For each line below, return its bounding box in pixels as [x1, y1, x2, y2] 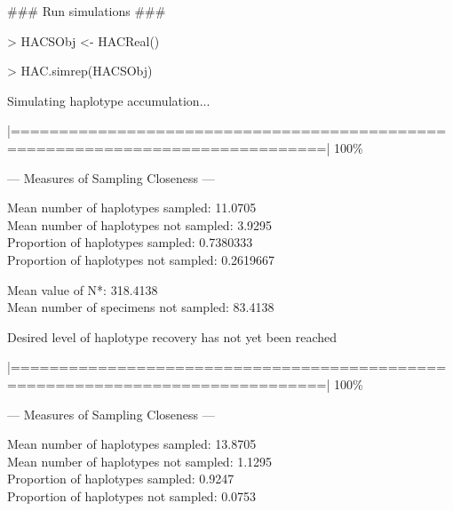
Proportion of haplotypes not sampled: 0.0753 [7, 486, 257, 505]
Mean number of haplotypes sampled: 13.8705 [7, 435, 257, 453]
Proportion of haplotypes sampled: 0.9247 [7, 469, 234, 488]
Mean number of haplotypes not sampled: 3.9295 [7, 215, 273, 234]
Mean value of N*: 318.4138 [7, 280, 158, 299]
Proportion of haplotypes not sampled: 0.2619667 [7, 250, 275, 268]
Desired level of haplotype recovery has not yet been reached [7, 327, 338, 346]
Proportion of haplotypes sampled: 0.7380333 [7, 233, 253, 252]
